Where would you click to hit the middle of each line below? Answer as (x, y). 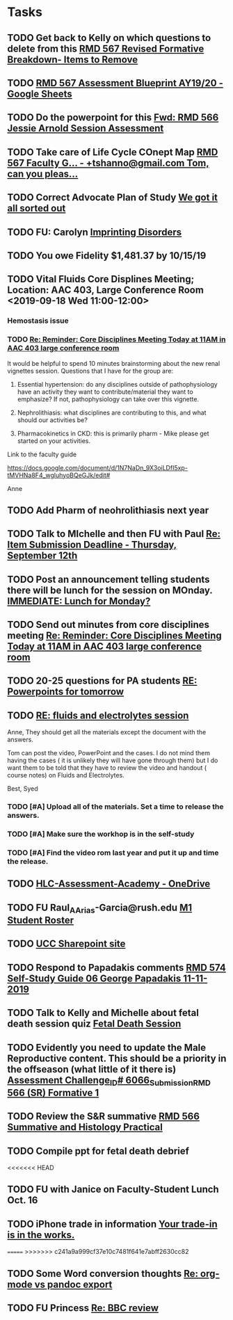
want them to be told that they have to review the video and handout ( (107, 768)
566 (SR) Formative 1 (53, 1093)
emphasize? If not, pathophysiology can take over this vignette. (108, 399)
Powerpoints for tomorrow (65, 692)
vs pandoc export (73, 1284)
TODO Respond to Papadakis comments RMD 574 (116, 967)
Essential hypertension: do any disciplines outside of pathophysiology (117, 384)
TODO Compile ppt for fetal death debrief (98, 1151)
